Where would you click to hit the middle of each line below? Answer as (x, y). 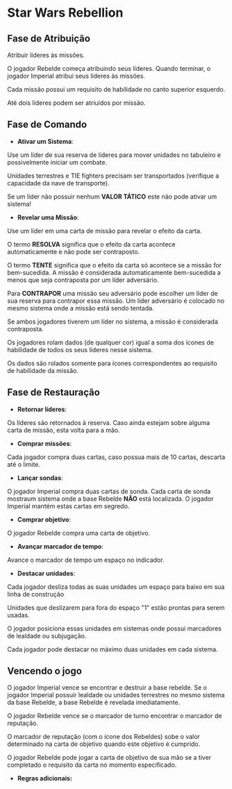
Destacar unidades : (46, 573)
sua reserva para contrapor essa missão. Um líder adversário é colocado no (116, 301)
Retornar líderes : (42, 409)
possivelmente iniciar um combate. (57, 162)
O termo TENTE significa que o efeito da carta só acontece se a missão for (115, 265)
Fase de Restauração (54, 393)
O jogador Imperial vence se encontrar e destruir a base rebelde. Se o (107, 688)
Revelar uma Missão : (48, 217)
